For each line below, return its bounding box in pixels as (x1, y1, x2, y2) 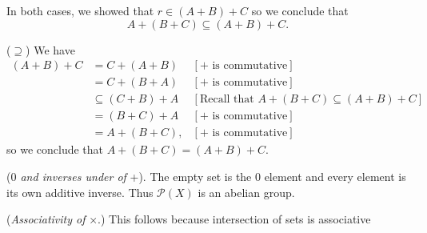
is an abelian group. (198, 183, 295, 200)
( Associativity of (6, 211, 86, 227)
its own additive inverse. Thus (6, 183, 154, 200)
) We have (26, 41, 75, 58)
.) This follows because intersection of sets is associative (98, 211, 371, 227)
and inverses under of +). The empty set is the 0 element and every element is (20, 167, 406, 184)
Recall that (199, 94, 254, 106)
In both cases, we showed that (6, 2, 154, 18)
